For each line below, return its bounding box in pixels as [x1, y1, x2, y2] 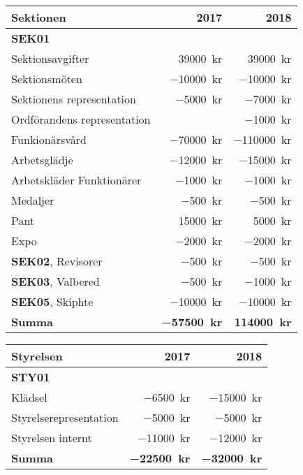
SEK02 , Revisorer [11, 253, 103, 270]
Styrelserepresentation [11, 409, 119, 426]
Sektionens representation [11, 91, 136, 108]
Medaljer [11, 192, 54, 209]
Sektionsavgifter [11, 50, 89, 67]
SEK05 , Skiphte [11, 293, 94, 310]
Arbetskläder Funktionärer [11, 172, 142, 189]
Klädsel [11, 389, 47, 406]
